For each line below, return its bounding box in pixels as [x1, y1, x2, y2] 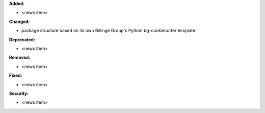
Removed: [9, 54, 30, 61]
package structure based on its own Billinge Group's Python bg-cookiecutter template [21, 27, 196, 34]
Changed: [9, 19, 30, 24]
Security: [9, 90, 29, 96]
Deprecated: [9, 37, 35, 43]
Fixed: [9, 72, 22, 78]
